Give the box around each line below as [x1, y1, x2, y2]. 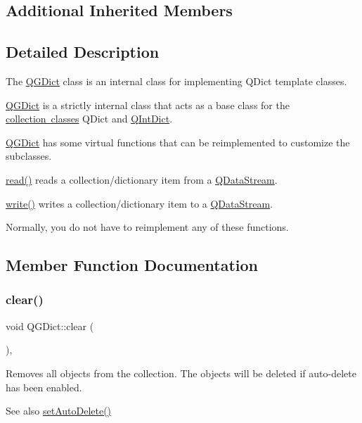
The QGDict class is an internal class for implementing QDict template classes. [6, 73, 347, 88]
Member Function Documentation [6, 254, 259, 276]
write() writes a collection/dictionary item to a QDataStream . [6, 196, 273, 210]
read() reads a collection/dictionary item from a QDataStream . [6, 172, 278, 187]
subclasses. [6, 149, 52, 163]
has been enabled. [6, 379, 82, 394]
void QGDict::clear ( [6, 318, 94, 333]
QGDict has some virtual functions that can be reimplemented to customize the [6, 134, 350, 149]
